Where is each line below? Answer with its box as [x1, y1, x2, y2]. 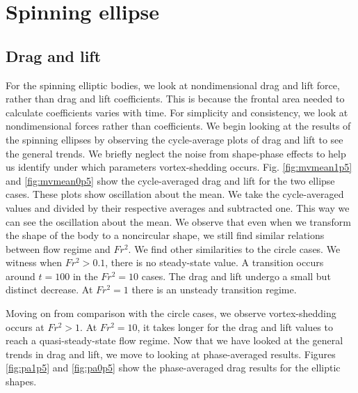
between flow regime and [6, 241, 111, 256]
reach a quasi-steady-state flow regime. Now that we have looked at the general [6, 333, 343, 348]
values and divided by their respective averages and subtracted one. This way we [6, 200, 350, 215]
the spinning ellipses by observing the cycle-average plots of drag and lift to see [6, 132, 343, 146]
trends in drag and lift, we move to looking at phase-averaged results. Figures [6, 346, 336, 361]
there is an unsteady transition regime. [131, 282, 297, 297]
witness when [6, 255, 63, 270]
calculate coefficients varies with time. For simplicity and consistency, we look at [6, 105, 348, 119]
